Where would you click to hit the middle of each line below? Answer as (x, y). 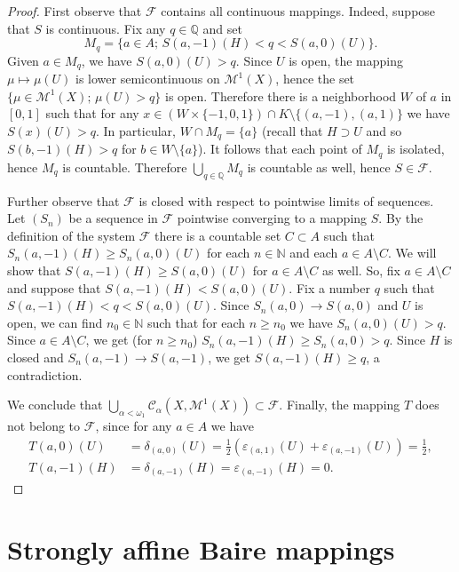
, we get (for (119, 340)
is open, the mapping (346, 60)
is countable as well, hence (319, 167)
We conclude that (55, 405)
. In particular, (136, 130)
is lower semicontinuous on (148, 79)
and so (384, 130)
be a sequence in (113, 218)
